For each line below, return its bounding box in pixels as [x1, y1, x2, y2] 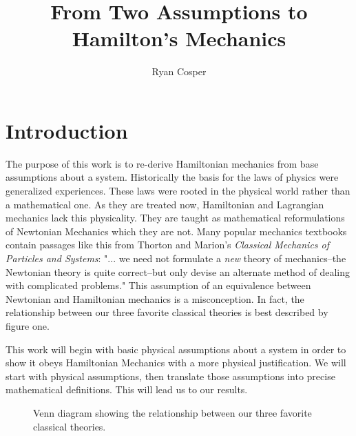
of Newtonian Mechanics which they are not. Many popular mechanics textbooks [6, 224, 347, 238]
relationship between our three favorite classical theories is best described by [6, 305, 328, 319]
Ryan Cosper [151, 64, 207, 79]
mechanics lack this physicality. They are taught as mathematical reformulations [6, 210, 345, 225]
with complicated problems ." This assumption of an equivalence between [6, 278, 311, 293]
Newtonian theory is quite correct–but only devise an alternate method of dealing [6, 264, 350, 279]
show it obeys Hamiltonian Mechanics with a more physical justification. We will [6, 355, 346, 370]
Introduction [6, 116, 128, 144]
